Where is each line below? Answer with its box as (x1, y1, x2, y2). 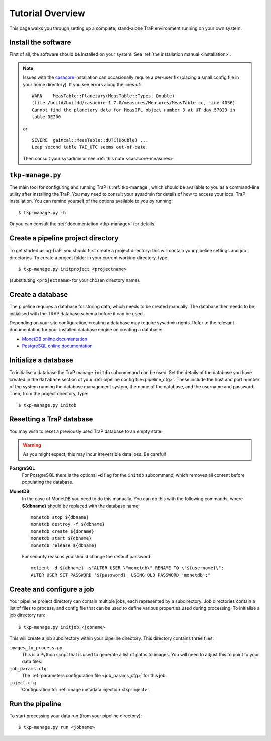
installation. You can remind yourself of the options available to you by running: (9, 198, 173, 204)
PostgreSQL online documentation (22, 343, 93, 349)
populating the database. (22, 479, 74, 485)
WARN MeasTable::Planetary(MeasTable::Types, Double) (32, 93, 175, 99)
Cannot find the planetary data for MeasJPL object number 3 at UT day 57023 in (32, 107, 236, 113)
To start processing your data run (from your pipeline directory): (9, 713, 142, 719)
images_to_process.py (9, 645, 63, 650)
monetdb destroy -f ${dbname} (31, 521, 105, 527)
